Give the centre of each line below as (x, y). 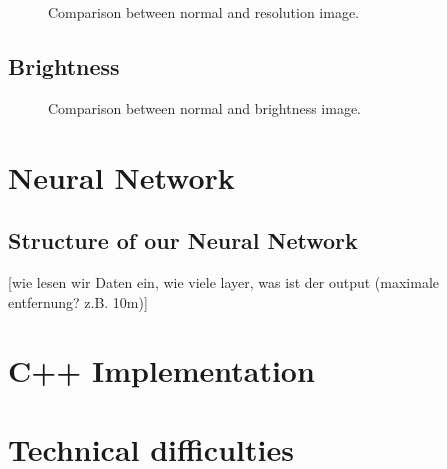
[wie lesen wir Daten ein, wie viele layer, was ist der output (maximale (223, 281)
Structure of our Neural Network (183, 240)
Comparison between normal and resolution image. (203, 12)
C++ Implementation (161, 370)
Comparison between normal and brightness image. (205, 107)
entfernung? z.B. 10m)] (78, 301)
